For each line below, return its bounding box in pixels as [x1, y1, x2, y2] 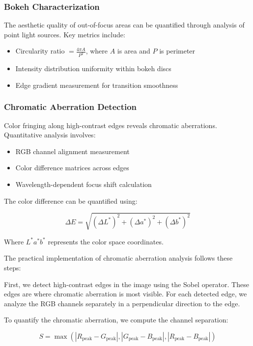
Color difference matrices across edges [15, 162, 129, 173]
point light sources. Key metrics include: [4, 29, 125, 39]
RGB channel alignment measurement [15, 146, 130, 156]
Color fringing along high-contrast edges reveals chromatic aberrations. [4, 120, 217, 130]
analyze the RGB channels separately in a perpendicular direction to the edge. [4, 298, 240, 308]
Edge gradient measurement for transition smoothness [15, 80, 178, 90]
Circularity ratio [15, 46, 65, 56]
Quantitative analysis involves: [4, 130, 96, 140]
